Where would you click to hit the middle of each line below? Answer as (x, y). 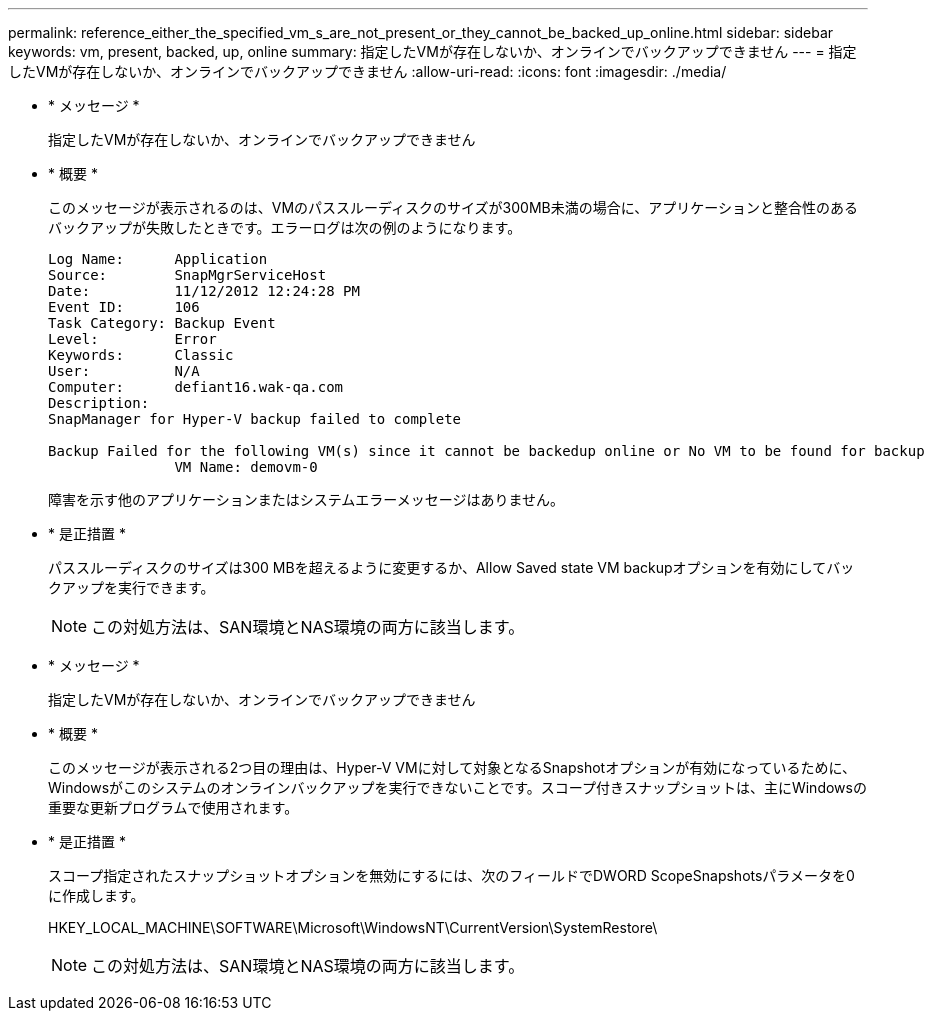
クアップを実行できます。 (131, 587)
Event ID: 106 (124, 307)
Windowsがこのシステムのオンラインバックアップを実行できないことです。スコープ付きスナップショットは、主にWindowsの (457, 787)
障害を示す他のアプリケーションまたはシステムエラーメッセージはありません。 (306, 499)
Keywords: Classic (141, 355)
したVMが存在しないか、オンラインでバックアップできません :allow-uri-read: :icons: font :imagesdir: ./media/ (367, 71)
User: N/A (124, 371)
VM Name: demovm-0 (246, 467)
